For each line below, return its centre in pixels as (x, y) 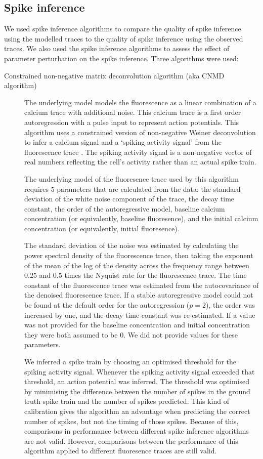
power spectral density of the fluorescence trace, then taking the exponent (139, 255)
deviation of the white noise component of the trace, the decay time (129, 199)
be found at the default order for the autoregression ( (107, 305)
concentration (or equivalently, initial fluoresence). (102, 228)
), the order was (230, 305)
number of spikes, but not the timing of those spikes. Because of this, (131, 421)
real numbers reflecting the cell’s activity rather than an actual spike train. (140, 162)
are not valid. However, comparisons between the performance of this (131, 441)
